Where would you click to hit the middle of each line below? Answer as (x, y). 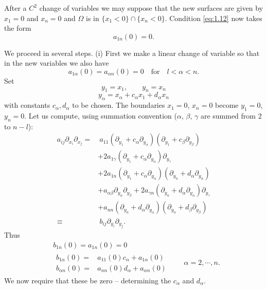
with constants (27, 105)
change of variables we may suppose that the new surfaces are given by (151, 8)
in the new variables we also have (57, 63)
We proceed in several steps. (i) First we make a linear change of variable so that (132, 53)
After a (15, 8)
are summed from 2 (231, 115)
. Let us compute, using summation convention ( (101, 115)
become (227, 105)
